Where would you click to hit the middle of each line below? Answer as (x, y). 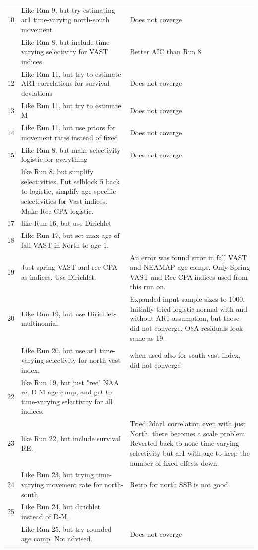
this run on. (148, 286)
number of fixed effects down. (175, 462)
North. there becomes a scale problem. (189, 433)
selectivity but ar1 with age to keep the (190, 452)
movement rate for (74, 484)
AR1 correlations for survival (65, 83)
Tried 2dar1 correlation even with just (188, 424)
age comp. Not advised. (57, 538)
